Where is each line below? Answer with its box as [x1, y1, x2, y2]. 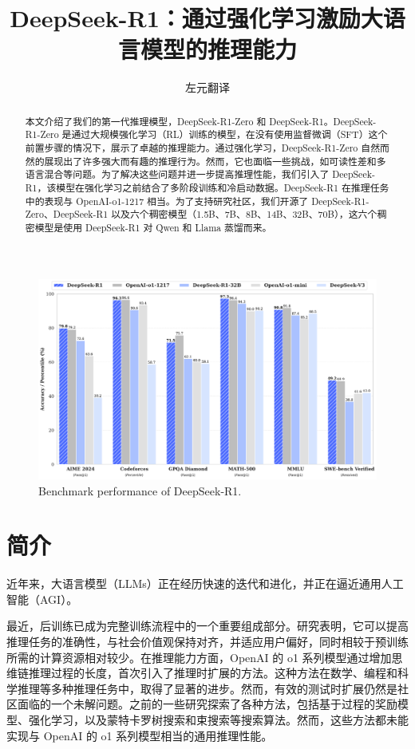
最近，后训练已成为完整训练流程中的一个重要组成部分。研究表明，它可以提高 [6, 617, 409, 634]
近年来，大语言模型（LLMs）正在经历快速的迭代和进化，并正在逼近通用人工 [6, 575, 404, 592]
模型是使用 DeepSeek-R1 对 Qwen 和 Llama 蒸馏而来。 [34, 220, 272, 234]
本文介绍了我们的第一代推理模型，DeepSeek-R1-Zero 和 [25, 114, 267, 128]
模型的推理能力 [140, 33, 297, 65]
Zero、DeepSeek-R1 [25, 207, 109, 221]
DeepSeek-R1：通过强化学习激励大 [10, 2, 383, 34]
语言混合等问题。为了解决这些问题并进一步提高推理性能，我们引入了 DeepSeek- [25, 168, 375, 181]
